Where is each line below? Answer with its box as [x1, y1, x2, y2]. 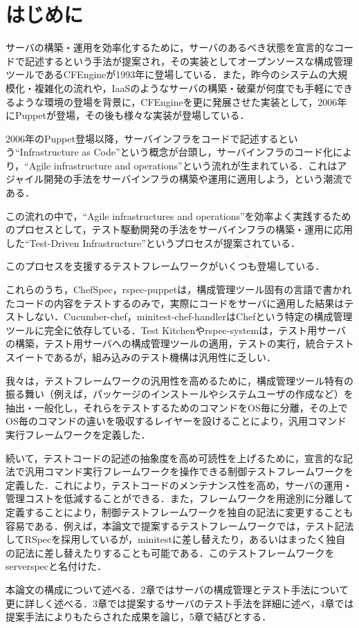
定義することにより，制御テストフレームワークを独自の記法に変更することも [6, 504, 353, 519]
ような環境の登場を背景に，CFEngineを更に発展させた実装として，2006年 [15, 94, 347, 109]
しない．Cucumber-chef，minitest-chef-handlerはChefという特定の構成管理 [24, 309, 353, 324]
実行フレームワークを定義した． [6, 427, 151, 441]
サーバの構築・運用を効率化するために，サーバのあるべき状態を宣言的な [6, 40, 335, 55]
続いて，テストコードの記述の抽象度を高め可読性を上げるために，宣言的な [6, 450, 343, 465]
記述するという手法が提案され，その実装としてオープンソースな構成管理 [24, 53, 353, 68]
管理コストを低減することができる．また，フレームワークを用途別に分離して [6, 491, 353, 506]
